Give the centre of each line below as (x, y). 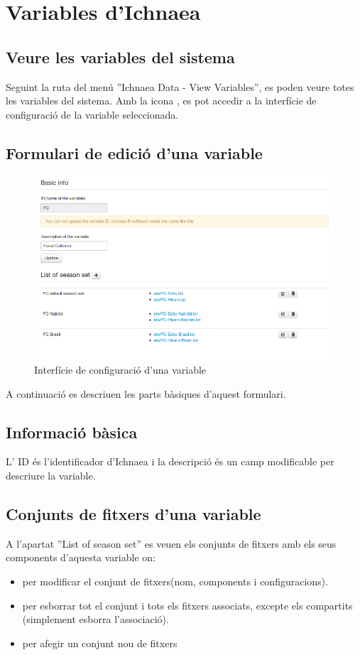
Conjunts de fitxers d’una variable (133, 514)
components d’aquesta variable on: (81, 557)
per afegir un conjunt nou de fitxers (100, 643)
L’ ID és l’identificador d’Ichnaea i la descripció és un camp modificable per (170, 461)
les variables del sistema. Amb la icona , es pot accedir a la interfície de (161, 101)
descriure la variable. (51, 476)
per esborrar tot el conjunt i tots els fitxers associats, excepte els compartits (187, 605)
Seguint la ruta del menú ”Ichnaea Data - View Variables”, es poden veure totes (180, 86)
